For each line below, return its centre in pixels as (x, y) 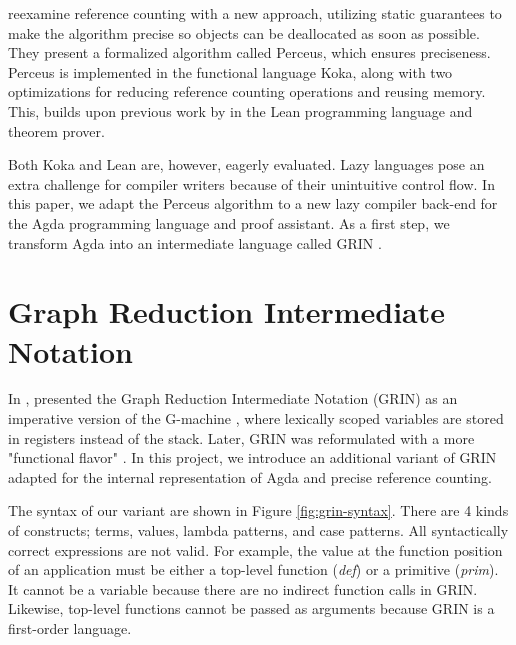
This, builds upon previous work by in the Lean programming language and (240, 110)
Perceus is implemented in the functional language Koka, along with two (230, 71)
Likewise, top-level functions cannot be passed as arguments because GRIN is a (251, 608)
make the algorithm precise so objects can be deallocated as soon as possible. (244, 32)
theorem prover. (56, 130)
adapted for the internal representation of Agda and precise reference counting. (250, 476)
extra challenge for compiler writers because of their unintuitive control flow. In (251, 183)
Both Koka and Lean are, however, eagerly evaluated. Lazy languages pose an (246, 164)
